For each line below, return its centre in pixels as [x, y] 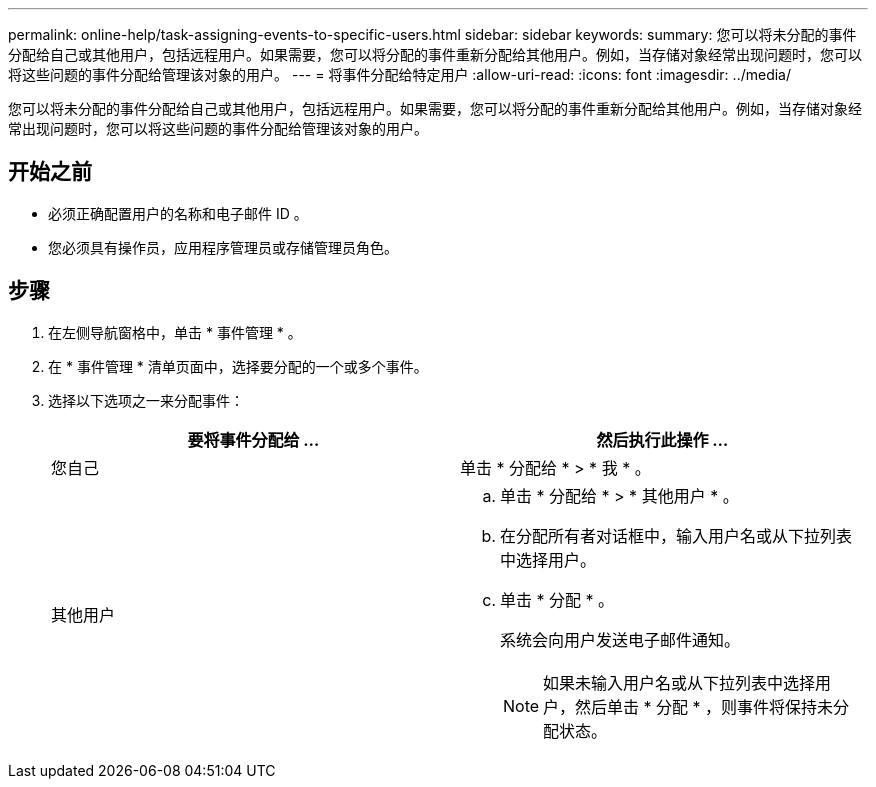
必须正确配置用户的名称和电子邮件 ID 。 [178, 213]
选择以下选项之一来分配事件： [146, 400]
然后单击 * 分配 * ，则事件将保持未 [704, 706]
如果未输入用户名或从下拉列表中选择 [679, 682]
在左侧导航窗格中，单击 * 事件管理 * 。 [175, 332]
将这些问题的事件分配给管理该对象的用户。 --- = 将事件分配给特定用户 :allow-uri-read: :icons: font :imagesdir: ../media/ [400, 74]
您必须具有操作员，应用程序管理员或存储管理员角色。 [223, 247]
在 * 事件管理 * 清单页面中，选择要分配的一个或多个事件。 [238, 366]
